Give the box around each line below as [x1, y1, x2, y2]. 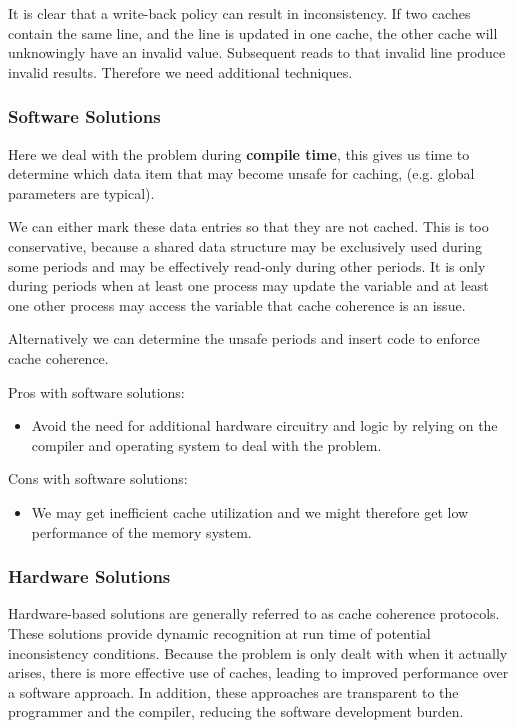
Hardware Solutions [8, 564, 171, 589]
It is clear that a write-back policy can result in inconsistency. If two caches [8, 3, 471, 23]
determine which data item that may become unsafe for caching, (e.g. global [8, 163, 475, 184]
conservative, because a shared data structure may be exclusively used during [8, 235, 482, 256]
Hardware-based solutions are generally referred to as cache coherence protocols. [8, 603, 500, 624]
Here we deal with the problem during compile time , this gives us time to [8, 143, 470, 164]
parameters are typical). [8, 182, 155, 203]
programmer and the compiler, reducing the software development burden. [8, 701, 464, 722]
